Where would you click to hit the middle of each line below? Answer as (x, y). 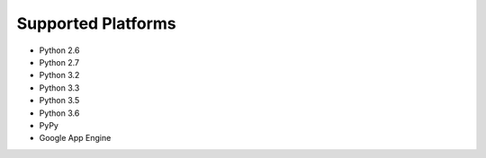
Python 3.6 (59, 113)
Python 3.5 (59, 101)
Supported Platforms (97, 23)
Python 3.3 (59, 88)
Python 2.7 (59, 62)
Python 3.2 (59, 75)
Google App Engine (75, 138)
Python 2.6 (59, 50)
